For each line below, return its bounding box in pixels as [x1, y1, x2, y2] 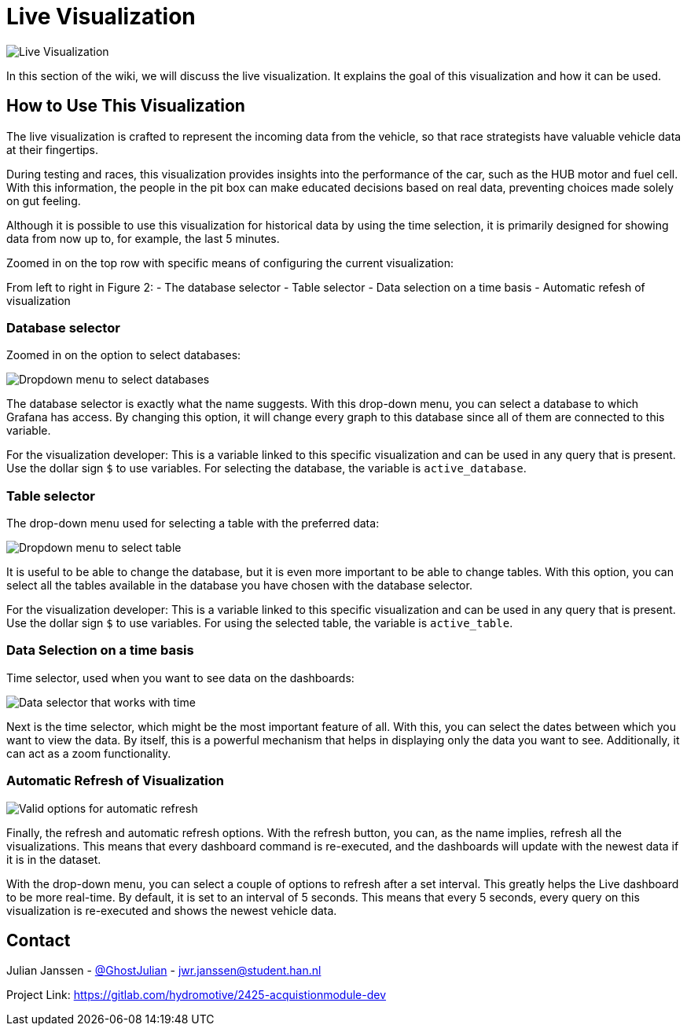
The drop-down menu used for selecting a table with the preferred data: [6, 516, 380, 531]
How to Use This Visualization [6, 96, 245, 116]
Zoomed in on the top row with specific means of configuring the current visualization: [6, 255, 454, 270]
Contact [6, 931, 71, 951]
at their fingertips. [6, 142, 99, 156]
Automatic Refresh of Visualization [6, 773, 224, 789]
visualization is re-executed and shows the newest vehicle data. [6, 903, 337, 917]
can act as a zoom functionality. [6, 746, 171, 760]
